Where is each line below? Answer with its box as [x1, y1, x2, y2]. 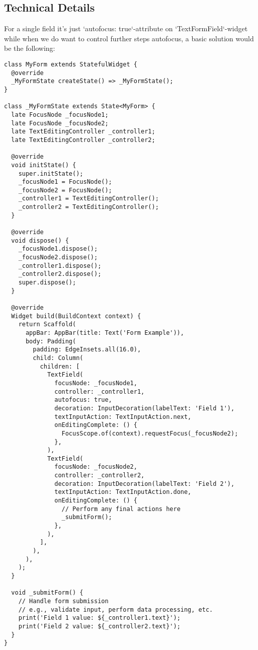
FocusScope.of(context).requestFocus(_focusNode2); [61, 429, 238, 437]
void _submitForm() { [11, 589, 83, 597]
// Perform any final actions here [61, 505, 181, 513]
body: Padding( [25, 337, 76, 345]
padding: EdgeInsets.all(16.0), [33, 346, 141, 353]
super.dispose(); [18, 279, 76, 286]
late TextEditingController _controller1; [11, 128, 155, 135]
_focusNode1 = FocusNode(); [18, 178, 112, 186]
